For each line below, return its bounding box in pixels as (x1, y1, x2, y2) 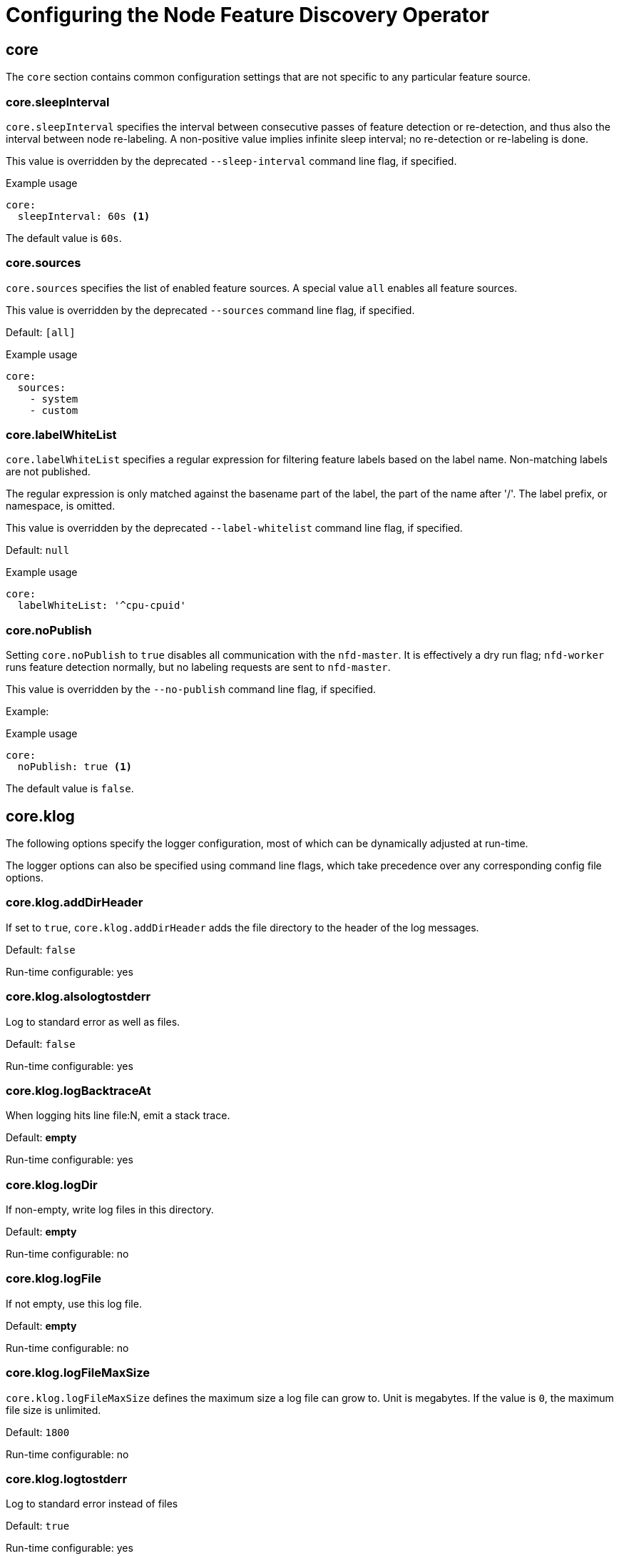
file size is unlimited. (6, 1403, 101, 1416)
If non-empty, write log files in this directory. (6, 1203, 214, 1216)
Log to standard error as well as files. (6, 1015, 180, 1028)
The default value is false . (6, 782, 134, 795)
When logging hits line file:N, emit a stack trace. (6, 1109, 230, 1122)
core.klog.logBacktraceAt (6, 1083, 151, 1098)
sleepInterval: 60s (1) (17, 210, 150, 222)
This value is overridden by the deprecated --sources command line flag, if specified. (6, 303, 415, 316)
